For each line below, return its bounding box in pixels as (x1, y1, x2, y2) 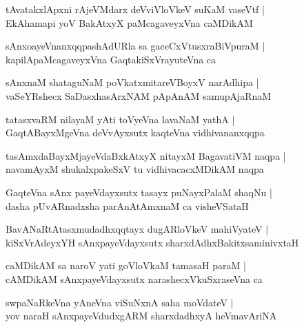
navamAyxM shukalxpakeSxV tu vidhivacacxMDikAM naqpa (6, 162, 264, 176)
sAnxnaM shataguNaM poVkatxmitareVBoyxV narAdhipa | (6, 75, 259, 89)
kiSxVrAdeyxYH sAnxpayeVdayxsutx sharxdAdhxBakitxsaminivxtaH (6, 235, 299, 249)
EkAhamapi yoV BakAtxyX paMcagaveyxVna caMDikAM (6, 15, 253, 30)
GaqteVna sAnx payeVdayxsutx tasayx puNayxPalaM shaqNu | (6, 184, 272, 199)
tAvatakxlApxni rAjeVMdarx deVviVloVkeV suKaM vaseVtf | (6, 2, 265, 16)
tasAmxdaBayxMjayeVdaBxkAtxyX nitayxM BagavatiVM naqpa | (6, 148, 286, 162)
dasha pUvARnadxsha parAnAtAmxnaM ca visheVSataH (6, 198, 249, 213)
